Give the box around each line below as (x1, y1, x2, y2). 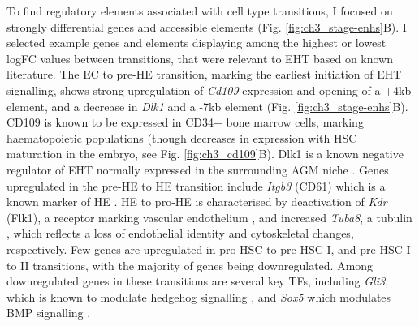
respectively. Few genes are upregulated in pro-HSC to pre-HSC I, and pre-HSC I (6, 240, 411, 257)
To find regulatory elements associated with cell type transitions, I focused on (6, 2, 393, 19)
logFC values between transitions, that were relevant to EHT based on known (6, 49, 393, 66)
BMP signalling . (6, 304, 91, 321)
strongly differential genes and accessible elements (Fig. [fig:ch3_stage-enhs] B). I (6, 18, 407, 35)
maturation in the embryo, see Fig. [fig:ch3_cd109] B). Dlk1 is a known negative (6, 145, 404, 162)
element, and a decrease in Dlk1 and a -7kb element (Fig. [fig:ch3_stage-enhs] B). (6, 97, 408, 114)
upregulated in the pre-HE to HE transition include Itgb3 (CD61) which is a (6, 177, 386, 194)
